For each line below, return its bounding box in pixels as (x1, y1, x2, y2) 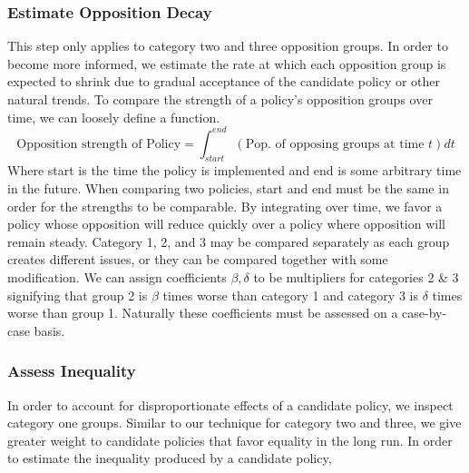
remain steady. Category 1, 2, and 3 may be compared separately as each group (7, 232, 450, 251)
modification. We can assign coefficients (7, 268, 227, 287)
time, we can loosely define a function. (7, 107, 220, 126)
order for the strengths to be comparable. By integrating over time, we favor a (7, 196, 443, 215)
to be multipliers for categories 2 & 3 (253, 268, 459, 287)
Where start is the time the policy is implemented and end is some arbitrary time (7, 161, 462, 180)
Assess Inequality (7, 360, 136, 382)
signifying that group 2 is (7, 285, 148, 304)
